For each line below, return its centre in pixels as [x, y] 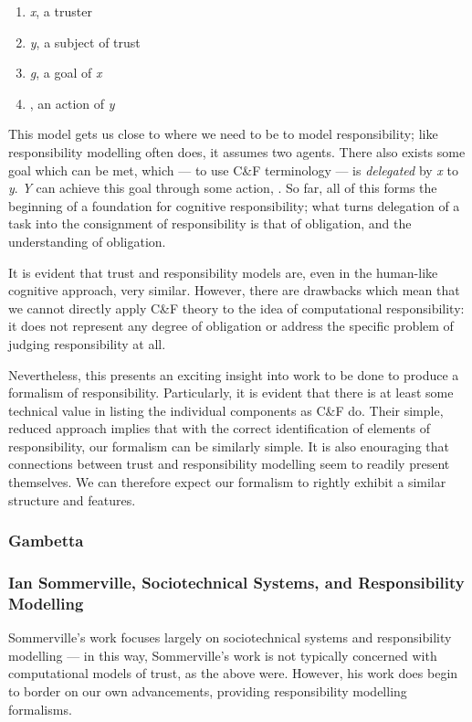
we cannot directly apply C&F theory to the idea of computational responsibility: [236, 308]
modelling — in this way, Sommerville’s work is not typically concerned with [223, 655]
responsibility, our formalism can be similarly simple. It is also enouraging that [229, 446]
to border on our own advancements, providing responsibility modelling [208, 691]
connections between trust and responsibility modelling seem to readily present [229, 464]
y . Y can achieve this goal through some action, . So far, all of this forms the [223, 188]
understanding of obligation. [87, 241]
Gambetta [46, 541]
